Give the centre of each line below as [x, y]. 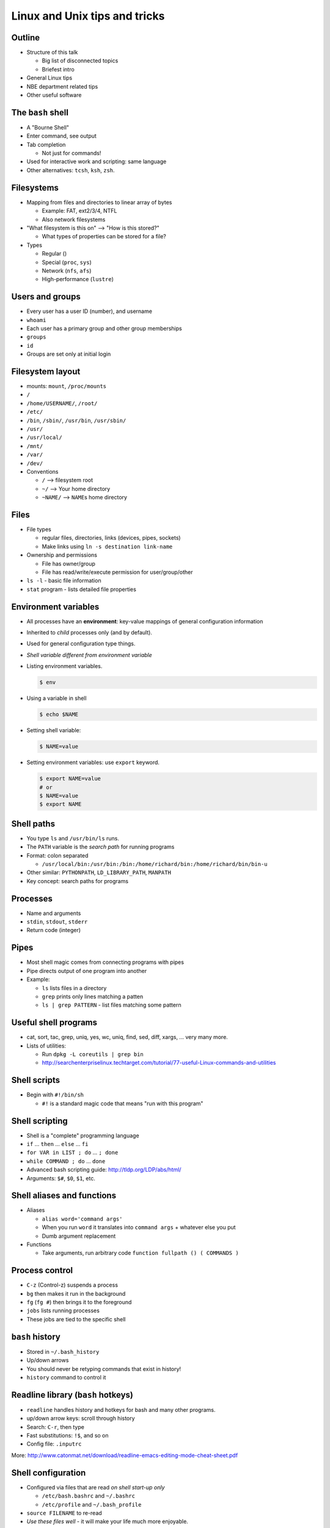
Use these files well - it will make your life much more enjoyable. [108, 1521]
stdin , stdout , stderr [57, 922]
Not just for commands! [71, 153]
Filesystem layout [46, 371]
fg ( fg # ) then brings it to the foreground [79, 1302]
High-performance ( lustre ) [78, 279]
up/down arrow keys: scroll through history [81, 1419]
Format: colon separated [57, 855]
